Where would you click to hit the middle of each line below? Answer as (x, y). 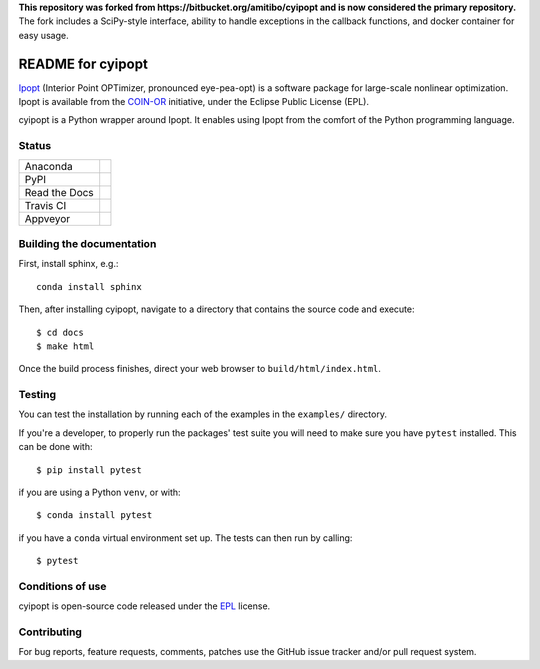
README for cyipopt (83, 63)
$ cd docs (60, 332)
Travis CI (45, 205)
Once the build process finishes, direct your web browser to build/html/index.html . (200, 369)
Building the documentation (87, 243)
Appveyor (47, 218)
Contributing (50, 632)
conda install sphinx (89, 286)
